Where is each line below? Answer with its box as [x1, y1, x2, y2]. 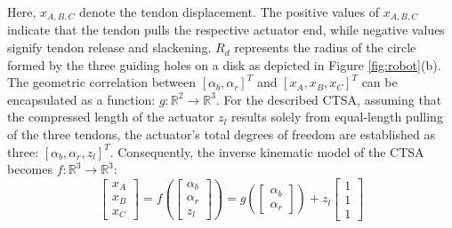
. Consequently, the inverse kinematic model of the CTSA [109, 142, 424, 161]
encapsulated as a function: [7, 90, 156, 108]
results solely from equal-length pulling [230, 107, 443, 126]
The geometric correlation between [7, 73, 197, 91]
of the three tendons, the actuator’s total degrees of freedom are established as [7, 125, 435, 144]
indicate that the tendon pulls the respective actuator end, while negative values [7, 20, 445, 39]
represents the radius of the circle [234, 38, 416, 57]
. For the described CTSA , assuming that [215, 90, 442, 108]
